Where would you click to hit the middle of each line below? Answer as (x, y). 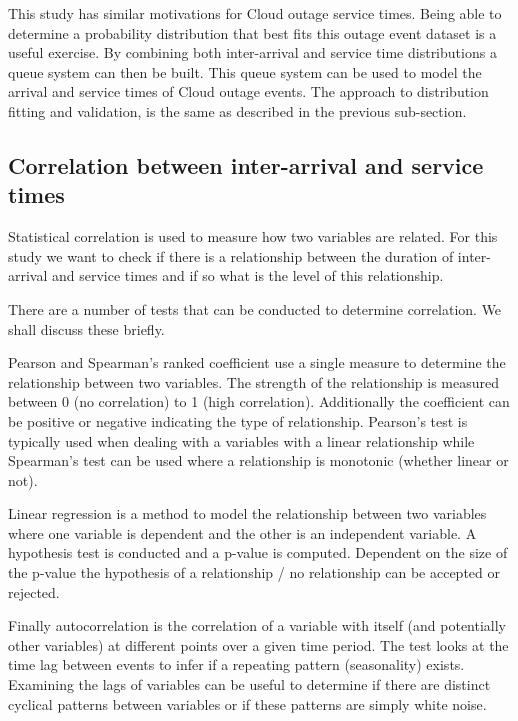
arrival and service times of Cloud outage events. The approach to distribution (248, 91)
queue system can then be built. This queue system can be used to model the (245, 71)
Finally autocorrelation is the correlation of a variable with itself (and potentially (257, 625)
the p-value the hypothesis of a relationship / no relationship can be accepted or (254, 572)
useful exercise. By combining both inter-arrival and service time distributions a (252, 52)
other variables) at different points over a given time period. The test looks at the (258, 644)
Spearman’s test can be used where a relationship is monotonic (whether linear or (258, 460)
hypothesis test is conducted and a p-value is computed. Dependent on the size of (258, 552)
